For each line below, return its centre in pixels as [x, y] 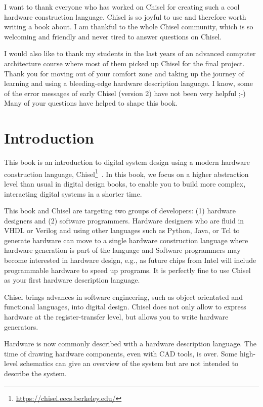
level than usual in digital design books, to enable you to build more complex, [125, 183]
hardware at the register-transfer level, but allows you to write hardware [116, 317]
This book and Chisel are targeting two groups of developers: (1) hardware [120, 211]
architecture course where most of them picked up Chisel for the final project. [124, 63]
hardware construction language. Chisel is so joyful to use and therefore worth [125, 16]
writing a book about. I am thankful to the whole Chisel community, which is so [129, 27]
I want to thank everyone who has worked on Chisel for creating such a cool [122, 7]
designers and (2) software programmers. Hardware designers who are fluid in [124, 220]
